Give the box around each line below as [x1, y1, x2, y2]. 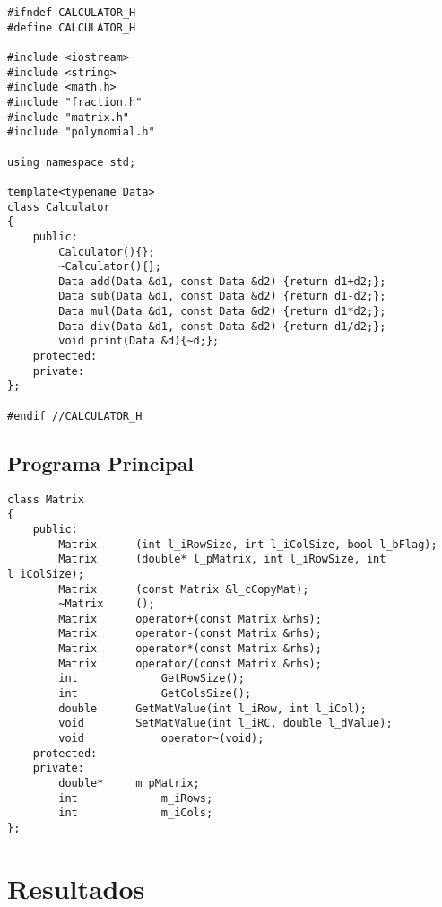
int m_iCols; [58, 807, 213, 820]
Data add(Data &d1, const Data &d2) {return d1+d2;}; [58, 275, 386, 288]
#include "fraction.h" [7, 95, 143, 109]
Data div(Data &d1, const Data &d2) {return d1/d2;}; [58, 319, 386, 333]
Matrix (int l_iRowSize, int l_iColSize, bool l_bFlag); [58, 537, 438, 551]
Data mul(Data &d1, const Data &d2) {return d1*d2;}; [58, 305, 386, 318]
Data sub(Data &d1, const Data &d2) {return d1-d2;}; [58, 290, 386, 303]
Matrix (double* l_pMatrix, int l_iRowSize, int [58, 553, 386, 566]
